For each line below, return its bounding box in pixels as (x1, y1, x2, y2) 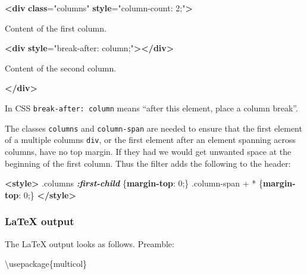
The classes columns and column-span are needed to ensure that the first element (5, 122, 302, 134)
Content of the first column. (5, 21, 106, 34)
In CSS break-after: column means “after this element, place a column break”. (5, 101, 298, 114)
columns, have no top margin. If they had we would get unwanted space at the (5, 145, 292, 157)
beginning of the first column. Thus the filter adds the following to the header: (5, 157, 291, 169)
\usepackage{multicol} (5, 257, 87, 270)
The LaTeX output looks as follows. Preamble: (5, 237, 174, 250)
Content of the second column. (5, 61, 117, 74)
